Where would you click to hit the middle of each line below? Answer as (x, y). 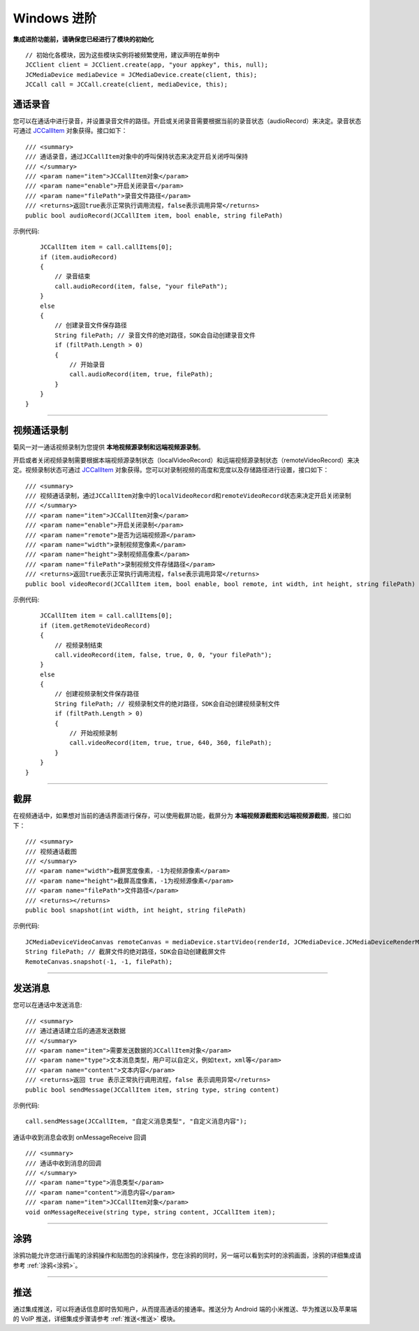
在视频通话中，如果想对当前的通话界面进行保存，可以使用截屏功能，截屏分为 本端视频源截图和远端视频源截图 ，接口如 (182, 816)
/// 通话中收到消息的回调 (63, 1163)
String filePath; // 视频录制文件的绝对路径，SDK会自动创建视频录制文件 (168, 704)
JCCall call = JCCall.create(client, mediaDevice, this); (127, 85)
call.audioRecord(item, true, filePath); (141, 375)
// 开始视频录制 (94, 733)
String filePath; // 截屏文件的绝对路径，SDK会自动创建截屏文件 (126, 952)
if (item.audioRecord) (79, 257)
